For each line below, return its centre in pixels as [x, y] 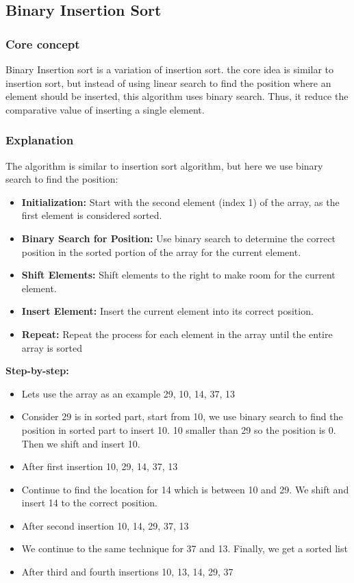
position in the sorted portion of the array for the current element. [161, 251]
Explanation [40, 140]
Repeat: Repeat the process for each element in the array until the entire [177, 334]
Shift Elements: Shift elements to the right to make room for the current [178, 275]
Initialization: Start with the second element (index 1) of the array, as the [180, 202]
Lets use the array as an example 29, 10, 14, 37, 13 [128, 393]
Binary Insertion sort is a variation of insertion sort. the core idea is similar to [169, 69]
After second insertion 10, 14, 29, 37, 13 [105, 525]
